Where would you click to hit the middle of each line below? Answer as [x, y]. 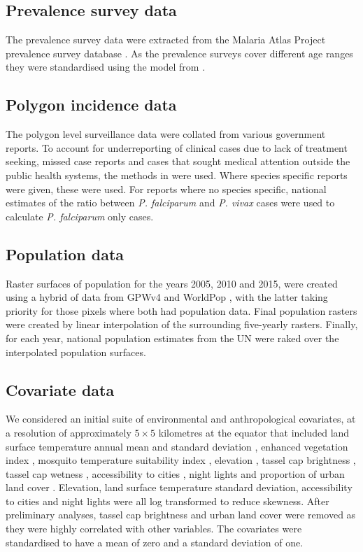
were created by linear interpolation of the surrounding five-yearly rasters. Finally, [182, 324]
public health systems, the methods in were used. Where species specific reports [177, 175]
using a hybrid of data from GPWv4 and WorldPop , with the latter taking [167, 297]
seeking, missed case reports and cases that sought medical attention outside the [178, 161]
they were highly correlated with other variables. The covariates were [154, 529]
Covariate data [60, 389]
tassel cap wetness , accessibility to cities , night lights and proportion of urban [175, 473]
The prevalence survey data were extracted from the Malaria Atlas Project [166, 40]
